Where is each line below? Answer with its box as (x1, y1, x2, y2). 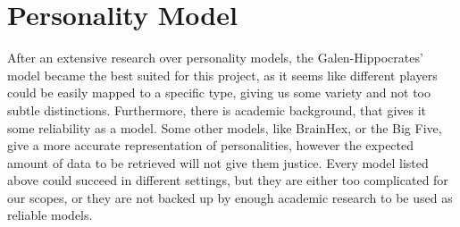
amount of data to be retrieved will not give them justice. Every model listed (7, 153, 429, 172)
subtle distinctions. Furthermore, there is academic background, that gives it (7, 100, 427, 119)
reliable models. (7, 206, 93, 224)
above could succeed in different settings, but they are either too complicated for (7, 171, 448, 189)
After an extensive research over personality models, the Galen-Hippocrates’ (7, 48, 423, 67)
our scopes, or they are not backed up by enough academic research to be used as (7, 188, 453, 206)
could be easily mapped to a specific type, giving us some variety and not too (7, 83, 431, 102)
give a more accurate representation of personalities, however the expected (7, 136, 414, 155)
